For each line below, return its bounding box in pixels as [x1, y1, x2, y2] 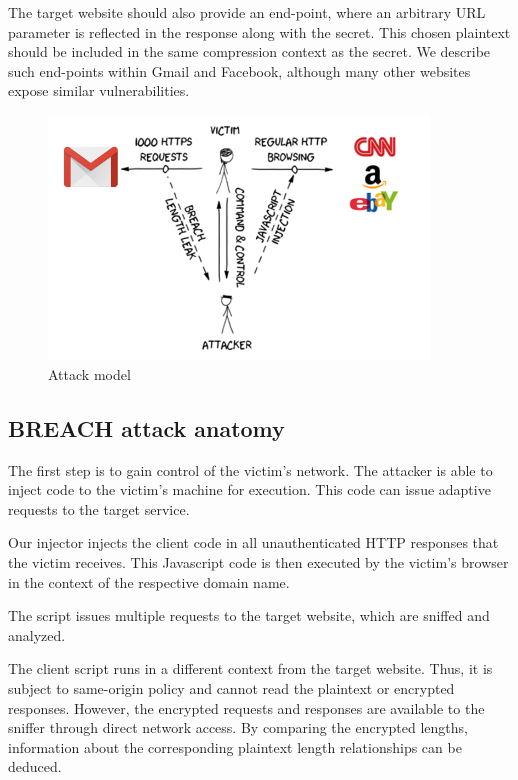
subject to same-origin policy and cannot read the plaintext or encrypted [8, 677, 455, 698]
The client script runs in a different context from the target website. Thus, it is [8, 658, 493, 679]
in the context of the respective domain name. [8, 571, 290, 592]
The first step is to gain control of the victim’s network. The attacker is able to [8, 459, 493, 480]
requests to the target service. [8, 498, 190, 519]
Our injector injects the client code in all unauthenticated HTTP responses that [8, 532, 499, 553]
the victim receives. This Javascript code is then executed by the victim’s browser [8, 552, 509, 572]
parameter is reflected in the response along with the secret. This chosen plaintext [8, 21, 511, 42]
